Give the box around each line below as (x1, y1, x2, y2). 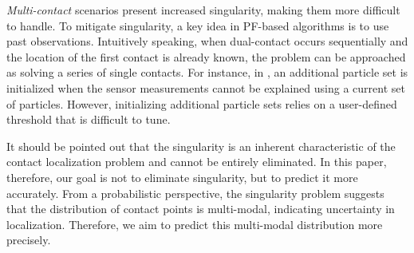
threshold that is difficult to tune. (6, 111, 171, 128)
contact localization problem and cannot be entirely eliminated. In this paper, (6, 153, 387, 170)
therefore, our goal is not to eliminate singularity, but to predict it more (6, 168, 358, 185)
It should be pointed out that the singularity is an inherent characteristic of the (6, 137, 396, 154)
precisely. (6, 231, 51, 248)
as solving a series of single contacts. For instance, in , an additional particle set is (6, 64, 408, 81)
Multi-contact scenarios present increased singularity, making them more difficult (6, 2, 400, 18)
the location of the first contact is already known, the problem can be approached (6, 48, 406, 65)
